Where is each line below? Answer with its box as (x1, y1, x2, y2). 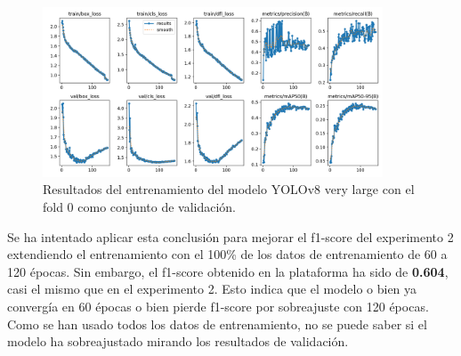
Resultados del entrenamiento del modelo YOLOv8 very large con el (43, 180, 415, 198)
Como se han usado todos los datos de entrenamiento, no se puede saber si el (7, 314, 427, 333)
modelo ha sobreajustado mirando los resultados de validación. (7, 332, 349, 351)
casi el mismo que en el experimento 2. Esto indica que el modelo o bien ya (7, 279, 417, 298)
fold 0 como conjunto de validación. (43, 197, 237, 215)
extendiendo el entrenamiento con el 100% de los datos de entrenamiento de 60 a (7, 245, 448, 263)
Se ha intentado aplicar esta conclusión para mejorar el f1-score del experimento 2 (7, 227, 454, 246)
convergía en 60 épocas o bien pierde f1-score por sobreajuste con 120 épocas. (7, 296, 429, 315)
